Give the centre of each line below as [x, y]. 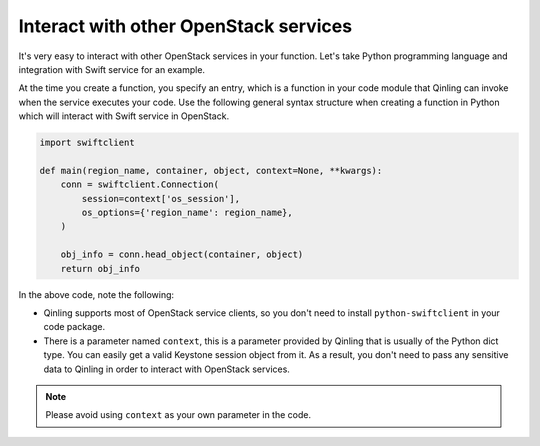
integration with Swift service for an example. [111, 69]
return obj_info [100, 268]
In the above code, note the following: [96, 294]
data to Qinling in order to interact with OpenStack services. [166, 369]
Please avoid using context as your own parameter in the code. [178, 415]
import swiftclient [87, 143]
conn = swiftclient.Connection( [140, 184]
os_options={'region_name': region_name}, [187, 213]
